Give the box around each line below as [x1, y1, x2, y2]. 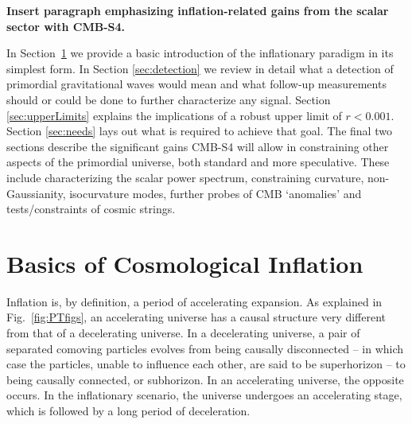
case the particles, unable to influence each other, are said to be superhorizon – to [6, 356, 406, 372]
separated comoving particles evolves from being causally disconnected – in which [6, 340, 404, 356]
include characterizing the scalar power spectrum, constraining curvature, [6, 169, 364, 185]
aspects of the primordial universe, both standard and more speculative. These [6, 154, 390, 170]
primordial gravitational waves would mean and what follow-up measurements [6, 76, 387, 92]
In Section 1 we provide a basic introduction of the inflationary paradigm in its [6, 45, 394, 61]
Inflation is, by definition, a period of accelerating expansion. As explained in [6, 293, 383, 309]
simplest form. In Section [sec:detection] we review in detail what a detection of [6, 60, 394, 76]
